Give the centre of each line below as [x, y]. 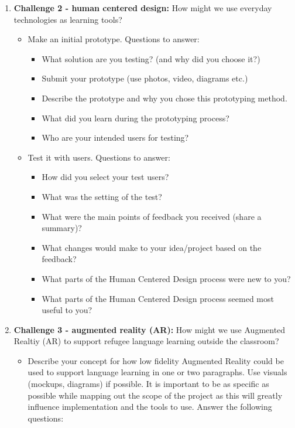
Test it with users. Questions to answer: [99, 157]
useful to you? [67, 310]
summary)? [62, 228]
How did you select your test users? [105, 177]
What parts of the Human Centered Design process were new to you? [166, 278]
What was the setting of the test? [102, 196]
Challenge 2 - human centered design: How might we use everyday [143, 8]
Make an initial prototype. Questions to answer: [114, 39]
